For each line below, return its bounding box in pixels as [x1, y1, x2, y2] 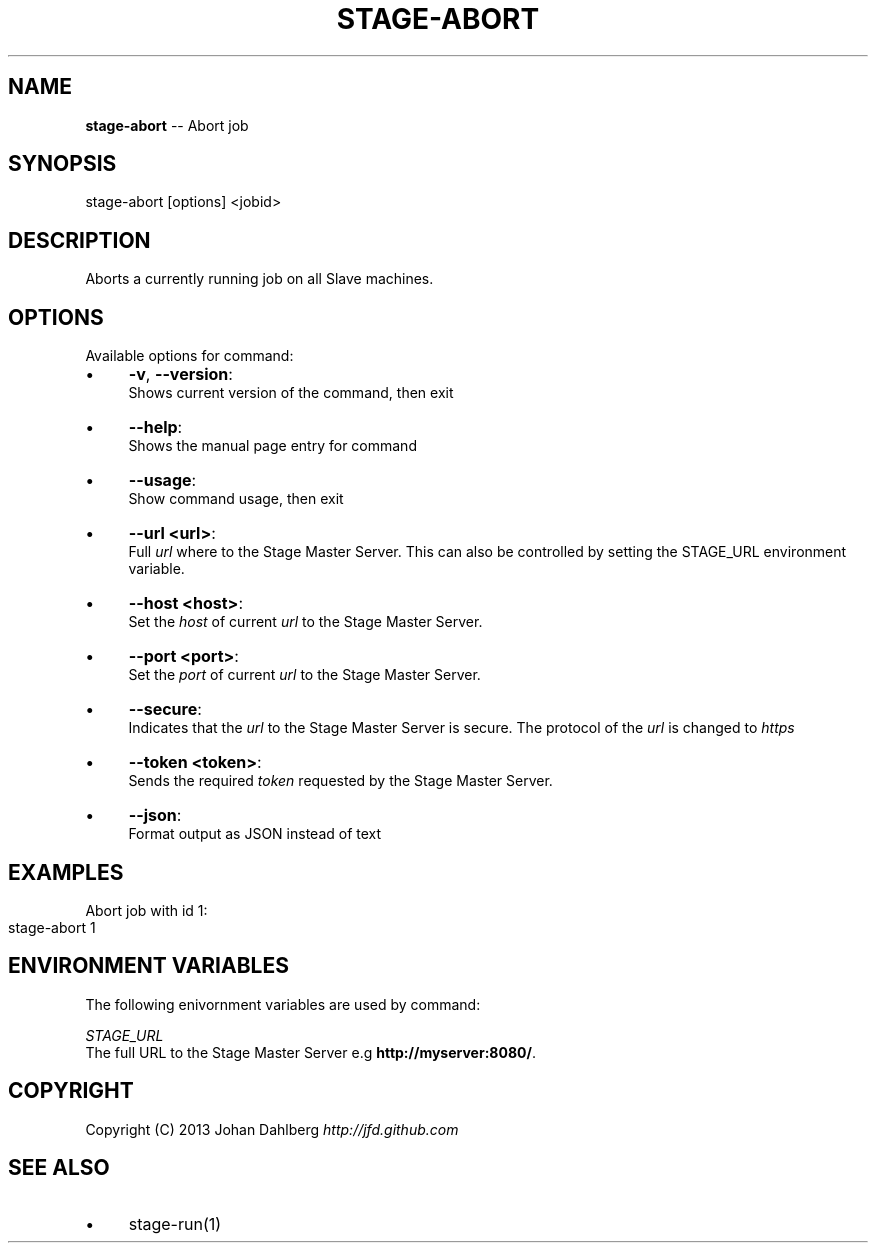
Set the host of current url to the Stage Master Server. [128, 613, 483, 631]
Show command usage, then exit [128, 490, 344, 508]
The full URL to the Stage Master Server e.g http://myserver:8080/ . [85, 1043, 536, 1061]
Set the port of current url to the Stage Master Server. [128, 666, 481, 684]
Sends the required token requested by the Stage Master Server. [128, 772, 553, 790]
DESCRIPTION [8, 227, 151, 253]
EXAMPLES [8, 859, 124, 885]
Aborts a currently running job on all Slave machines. [85, 270, 434, 288]
